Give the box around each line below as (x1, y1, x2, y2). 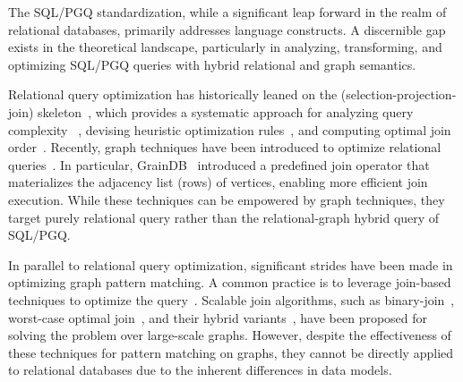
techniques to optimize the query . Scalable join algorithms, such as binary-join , (8, 290, 455, 309)
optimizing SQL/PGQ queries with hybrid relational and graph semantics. (8, 55, 416, 73)
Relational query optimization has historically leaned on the (8, 85, 338, 104)
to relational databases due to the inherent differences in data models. (8, 361, 392, 379)
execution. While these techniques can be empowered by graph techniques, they (8, 190, 445, 208)
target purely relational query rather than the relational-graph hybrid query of (8, 208, 440, 226)
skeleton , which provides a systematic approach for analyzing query (38, 102, 414, 121)
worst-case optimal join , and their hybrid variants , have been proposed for (8, 308, 428, 327)
